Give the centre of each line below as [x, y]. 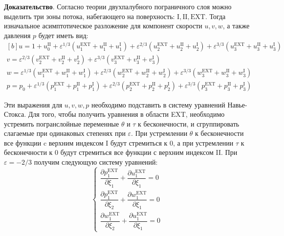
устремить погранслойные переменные [62, 123]
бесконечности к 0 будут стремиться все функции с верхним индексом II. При [121, 152]
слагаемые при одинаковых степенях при [65, 133]
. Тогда [215, 16]
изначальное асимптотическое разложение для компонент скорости [103, 26]
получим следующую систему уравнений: [96, 162]
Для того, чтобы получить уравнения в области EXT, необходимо [126, 114]
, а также [236, 26]
